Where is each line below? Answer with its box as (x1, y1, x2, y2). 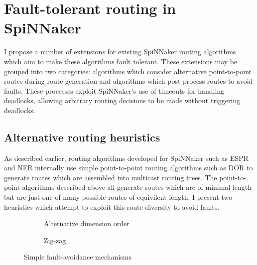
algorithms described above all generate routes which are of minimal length (22, 182, 252, 192)
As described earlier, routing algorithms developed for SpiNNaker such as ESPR (4, 152, 249, 163)
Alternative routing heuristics (4, 129, 160, 144)
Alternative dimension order (44, 218, 129, 229)
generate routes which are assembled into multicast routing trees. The (4, 172, 217, 182)
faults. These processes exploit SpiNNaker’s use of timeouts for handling (4, 85, 225, 96)
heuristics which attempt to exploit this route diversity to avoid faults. (4, 201, 220, 212)
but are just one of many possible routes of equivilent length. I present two (4, 192, 233, 202)
